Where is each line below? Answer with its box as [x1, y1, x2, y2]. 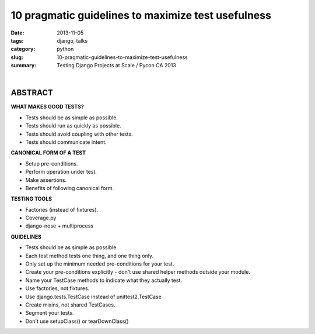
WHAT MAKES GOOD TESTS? [10, 103, 85, 111]
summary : [10, 62, 37, 69]
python [57, 46, 74, 53]
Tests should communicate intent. [25, 138, 107, 146]
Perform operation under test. [25, 168, 97, 175]
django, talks [57, 37, 88, 44]
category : [10, 46, 36, 53]
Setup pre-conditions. [25, 160, 78, 167]
